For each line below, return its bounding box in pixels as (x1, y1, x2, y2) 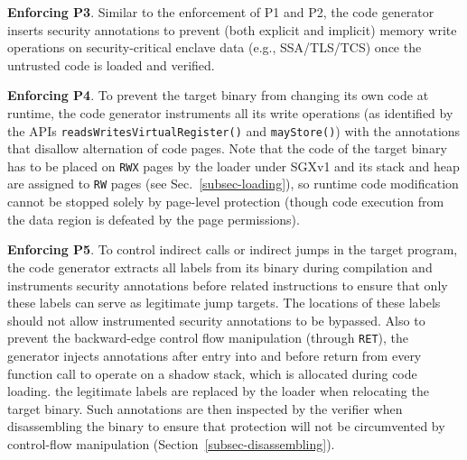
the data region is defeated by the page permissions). (7, 209, 300, 228)
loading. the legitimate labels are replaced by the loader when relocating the (7, 382, 429, 400)
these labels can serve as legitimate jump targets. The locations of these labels (7, 293, 441, 312)
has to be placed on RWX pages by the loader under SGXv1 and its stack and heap (7, 156, 460, 175)
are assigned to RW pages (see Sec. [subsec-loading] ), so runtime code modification (7, 174, 459, 193)
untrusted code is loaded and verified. (7, 55, 215, 74)
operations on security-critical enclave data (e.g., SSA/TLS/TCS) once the (7, 38, 422, 57)
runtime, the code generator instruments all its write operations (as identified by (7, 103, 453, 122)
